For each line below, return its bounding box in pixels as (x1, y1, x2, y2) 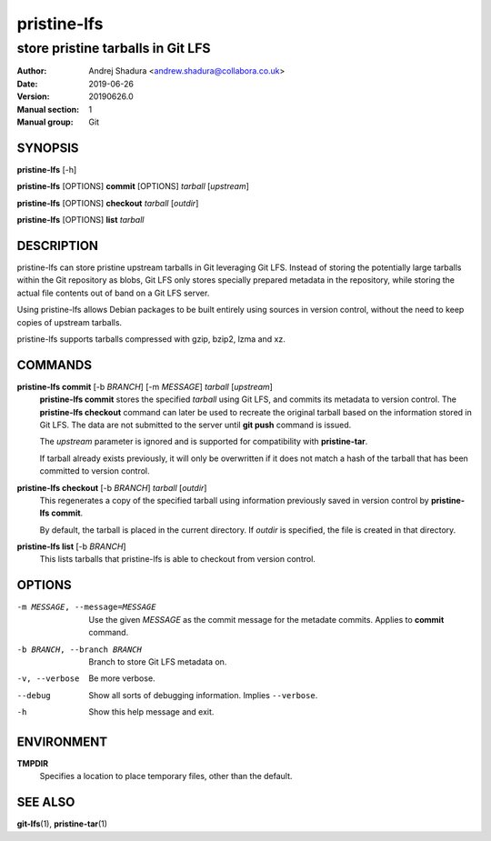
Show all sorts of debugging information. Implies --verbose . (88, 689, 318, 700)
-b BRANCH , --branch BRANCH (16, 644, 143, 655)
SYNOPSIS (16, 140, 79, 155)
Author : (16, 65, 47, 76)
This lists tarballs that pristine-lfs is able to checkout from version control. (39, 554, 316, 565)
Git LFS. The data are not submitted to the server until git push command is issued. (39, 419, 352, 430)
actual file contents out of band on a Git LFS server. (16, 287, 210, 298)
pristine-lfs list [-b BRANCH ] (16, 541, 126, 552)
